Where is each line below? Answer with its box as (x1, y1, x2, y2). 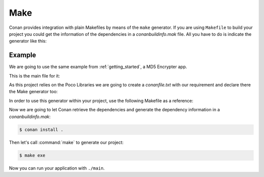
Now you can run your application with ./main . (9, 165, 105, 171)
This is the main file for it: (9, 73, 60, 78)
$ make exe (19, 152, 45, 158)
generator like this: (9, 38, 47, 44)
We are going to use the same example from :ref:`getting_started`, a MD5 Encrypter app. (9, 64, 187, 70)
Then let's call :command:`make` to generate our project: (9, 139, 124, 145)
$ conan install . (19, 126, 64, 132)
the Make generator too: (9, 89, 58, 95)
